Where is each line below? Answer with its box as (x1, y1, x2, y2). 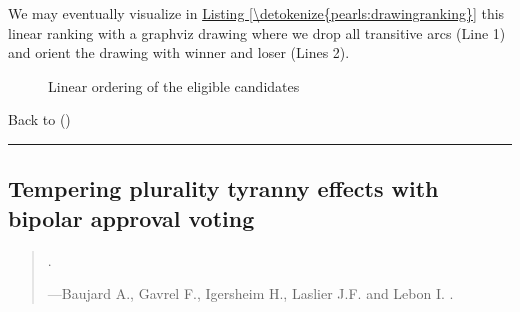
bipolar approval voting (8, 202, 255, 233)
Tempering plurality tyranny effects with (8, 173, 439, 204)
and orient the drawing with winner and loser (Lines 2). (8, 42, 350, 63)
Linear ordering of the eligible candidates (48, 75, 300, 96)
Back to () (8, 109, 71, 130)
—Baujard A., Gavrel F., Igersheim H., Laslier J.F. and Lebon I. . (47, 283, 454, 304)
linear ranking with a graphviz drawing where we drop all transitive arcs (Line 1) (8, 22, 506, 43)
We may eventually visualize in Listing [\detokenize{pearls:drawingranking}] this (8, 3, 505, 23)
